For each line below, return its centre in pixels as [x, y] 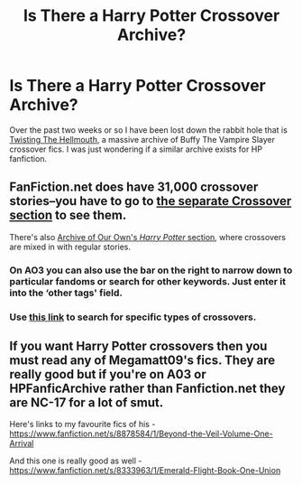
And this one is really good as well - [76, 461]
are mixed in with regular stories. [70, 247]
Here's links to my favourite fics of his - [82, 424]
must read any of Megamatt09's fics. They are [142, 360]
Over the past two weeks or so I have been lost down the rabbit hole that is [149, 130]
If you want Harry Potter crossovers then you [138, 345]
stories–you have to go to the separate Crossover [151, 201]
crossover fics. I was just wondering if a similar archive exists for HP [136, 149]
